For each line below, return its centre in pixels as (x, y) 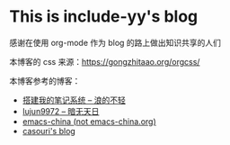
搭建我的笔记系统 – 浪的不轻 (74, 100)
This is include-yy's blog (104, 17)
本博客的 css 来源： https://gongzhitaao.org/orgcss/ (105, 61)
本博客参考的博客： (45, 81)
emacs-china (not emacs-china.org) (89, 121)
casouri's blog (49, 131)
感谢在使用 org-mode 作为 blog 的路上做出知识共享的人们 (115, 42)
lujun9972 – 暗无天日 (61, 111)
